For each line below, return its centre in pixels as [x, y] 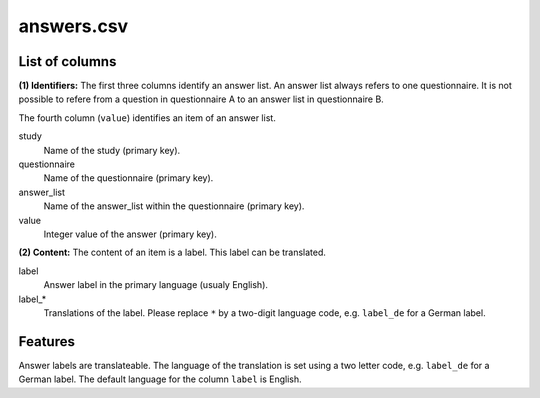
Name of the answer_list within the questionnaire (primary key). [174, 206]
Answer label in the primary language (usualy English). [156, 285]
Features [46, 341]
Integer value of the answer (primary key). [130, 234]
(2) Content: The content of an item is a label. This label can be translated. [172, 252]
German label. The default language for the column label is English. [160, 379]
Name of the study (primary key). [112, 150]
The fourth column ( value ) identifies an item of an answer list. [147, 117]
